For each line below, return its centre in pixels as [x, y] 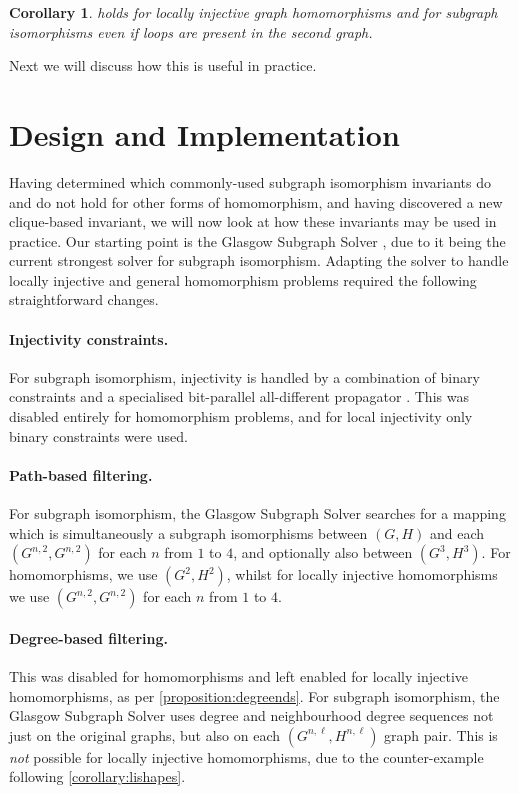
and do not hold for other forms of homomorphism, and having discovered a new [256, 201]
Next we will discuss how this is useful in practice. [163, 65]
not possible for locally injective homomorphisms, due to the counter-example [246, 756]
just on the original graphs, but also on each [144, 734]
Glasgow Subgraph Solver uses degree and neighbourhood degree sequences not [251, 715]
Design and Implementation [204, 133]
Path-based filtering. [81, 474]
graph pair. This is [441, 734]
